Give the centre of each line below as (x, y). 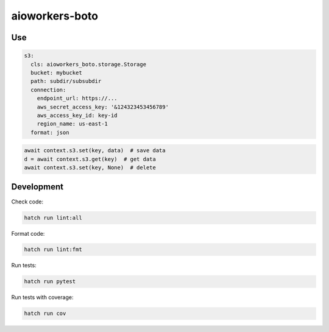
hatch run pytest (50, 281)
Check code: (27, 202)
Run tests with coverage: (42, 297)
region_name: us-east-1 (72, 124)
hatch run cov (45, 313)
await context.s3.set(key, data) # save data (95, 150)
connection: (48, 90)
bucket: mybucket (56, 72)
